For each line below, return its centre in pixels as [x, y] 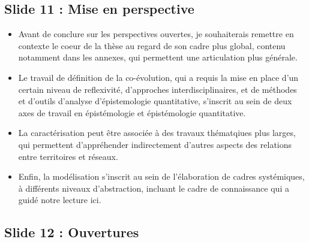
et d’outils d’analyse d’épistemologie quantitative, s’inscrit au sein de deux [155, 101]
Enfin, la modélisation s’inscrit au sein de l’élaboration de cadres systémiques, [161, 176]
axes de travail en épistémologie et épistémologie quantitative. [132, 112]
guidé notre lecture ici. [60, 200]
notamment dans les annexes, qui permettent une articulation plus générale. [158, 57]
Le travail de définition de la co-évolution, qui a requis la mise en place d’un [158, 77]
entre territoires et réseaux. [68, 156]
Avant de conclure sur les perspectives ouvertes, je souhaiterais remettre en [156, 34]
